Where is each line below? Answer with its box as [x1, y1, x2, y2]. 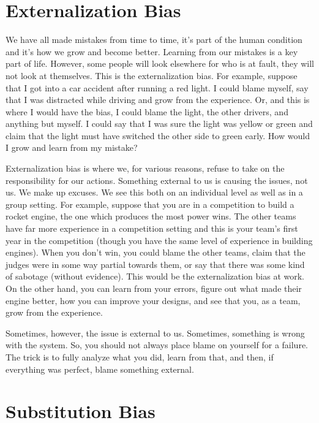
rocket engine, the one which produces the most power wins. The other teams [6, 210, 296, 223]
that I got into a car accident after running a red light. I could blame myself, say [6, 81, 309, 94]
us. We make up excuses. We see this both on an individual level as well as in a [6, 186, 303, 199]
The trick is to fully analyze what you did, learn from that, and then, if [6, 350, 274, 363]
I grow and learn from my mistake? [6, 141, 138, 154]
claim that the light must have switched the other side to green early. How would [6, 129, 310, 142]
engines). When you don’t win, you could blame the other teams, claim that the [6, 246, 306, 259]
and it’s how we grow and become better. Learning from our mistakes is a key [6, 45, 298, 58]
